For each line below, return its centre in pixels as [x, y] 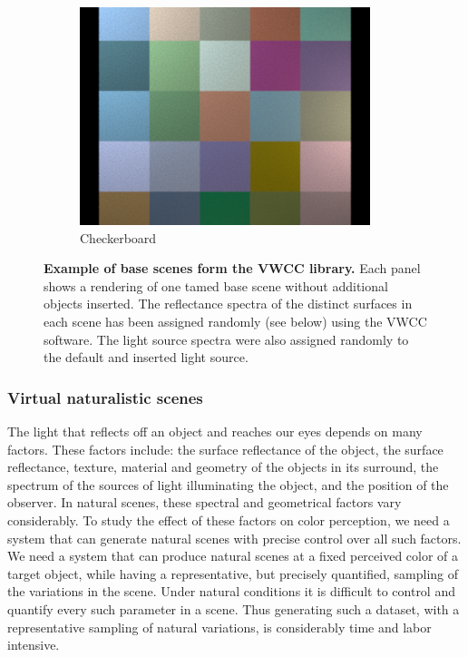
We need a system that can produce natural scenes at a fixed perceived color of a [233, 556]
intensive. [34, 645]
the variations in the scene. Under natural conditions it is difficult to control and [231, 591]
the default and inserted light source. [146, 357]
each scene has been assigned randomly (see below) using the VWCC [235, 321]
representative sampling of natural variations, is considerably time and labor [219, 627]
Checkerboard [118, 237]
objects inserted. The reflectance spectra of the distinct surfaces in [228, 304]
